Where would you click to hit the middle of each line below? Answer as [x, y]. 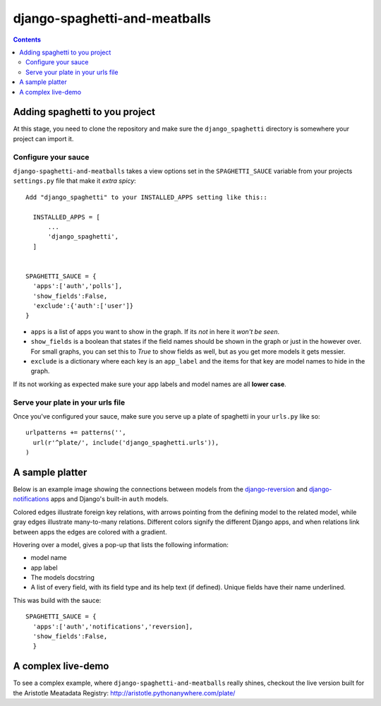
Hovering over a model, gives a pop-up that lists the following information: [121, 544]
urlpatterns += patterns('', [76, 433]
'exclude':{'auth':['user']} [83, 306]
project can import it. [43, 138]
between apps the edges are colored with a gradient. [90, 532]
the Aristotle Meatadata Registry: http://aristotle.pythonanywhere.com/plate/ [124, 693]
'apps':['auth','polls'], [78, 286]
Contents [27, 40]
